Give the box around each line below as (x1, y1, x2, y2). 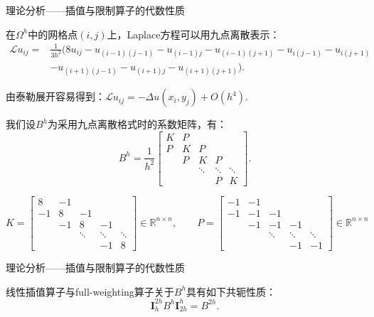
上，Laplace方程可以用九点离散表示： (107, 26, 280, 41)
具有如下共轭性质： (186, 284, 276, 299)
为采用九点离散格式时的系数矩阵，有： (48, 117, 228, 131)
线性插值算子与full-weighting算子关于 (6, 284, 174, 299)
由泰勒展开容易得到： (6, 89, 105, 104)
